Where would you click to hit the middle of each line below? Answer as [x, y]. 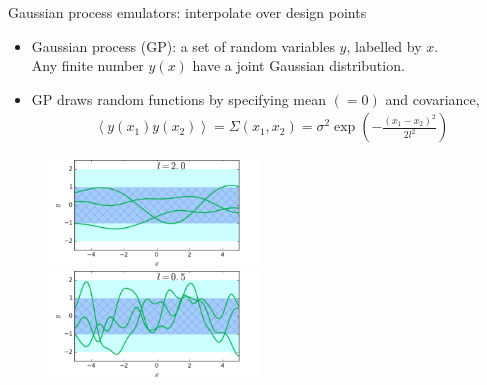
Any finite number [87, 65]
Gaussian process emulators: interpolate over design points [187, 12]
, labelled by [384, 45]
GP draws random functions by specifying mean [179, 98]
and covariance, [432, 98]
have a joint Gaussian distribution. [298, 65]
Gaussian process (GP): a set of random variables [183, 45]
